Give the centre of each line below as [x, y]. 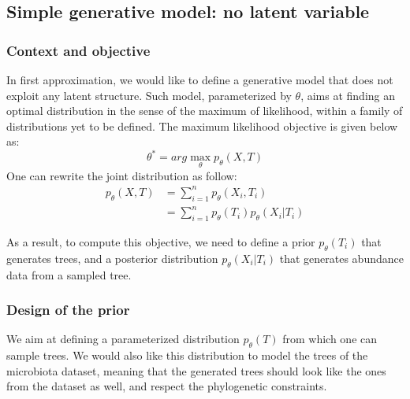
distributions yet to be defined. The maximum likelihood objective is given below [202, 126]
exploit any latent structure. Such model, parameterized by [149, 95]
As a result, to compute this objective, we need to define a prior [161, 241]
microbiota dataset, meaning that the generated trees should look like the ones [196, 370]
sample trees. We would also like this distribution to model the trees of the [187, 355]
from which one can [330, 339]
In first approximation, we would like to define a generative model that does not [200, 79]
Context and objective [78, 50]
